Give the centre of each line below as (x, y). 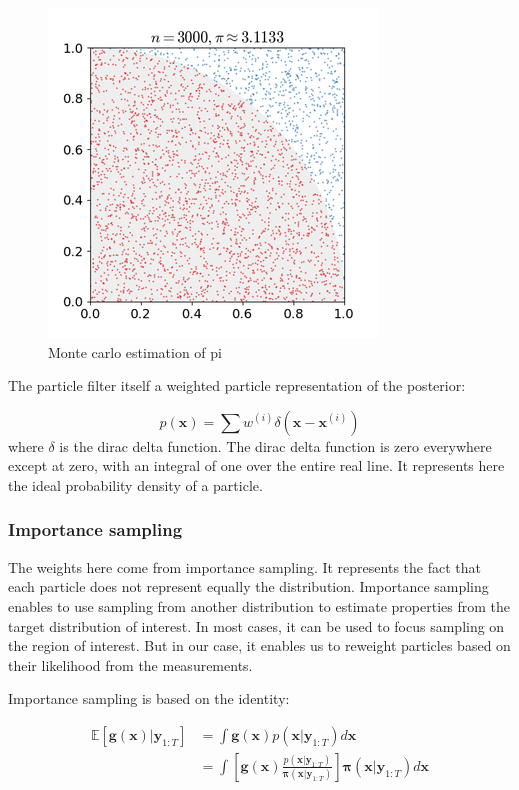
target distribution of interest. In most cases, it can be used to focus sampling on (256, 625)
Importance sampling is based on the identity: (149, 698)
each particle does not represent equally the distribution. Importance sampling (248, 586)
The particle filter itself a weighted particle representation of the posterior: (237, 385)
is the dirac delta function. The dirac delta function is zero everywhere (275, 445)
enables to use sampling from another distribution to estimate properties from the (259, 605)
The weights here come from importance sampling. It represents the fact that (244, 566)
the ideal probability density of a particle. (135, 484)
